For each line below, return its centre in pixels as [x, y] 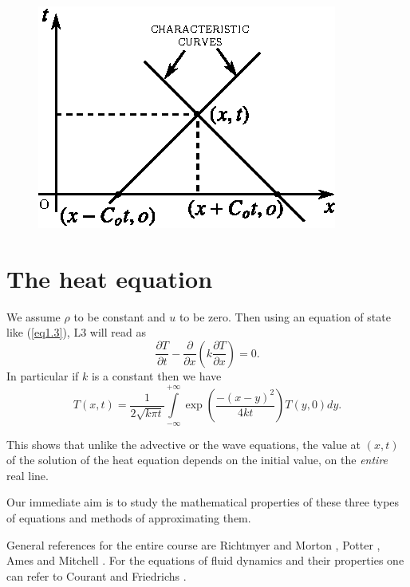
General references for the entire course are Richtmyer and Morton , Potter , [193, 544]
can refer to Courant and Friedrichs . [97, 575]
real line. [28, 475]
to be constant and [120, 316]
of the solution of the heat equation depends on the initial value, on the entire [197, 460]
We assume [34, 316]
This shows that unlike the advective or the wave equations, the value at [184, 444]
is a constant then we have [156, 375]
